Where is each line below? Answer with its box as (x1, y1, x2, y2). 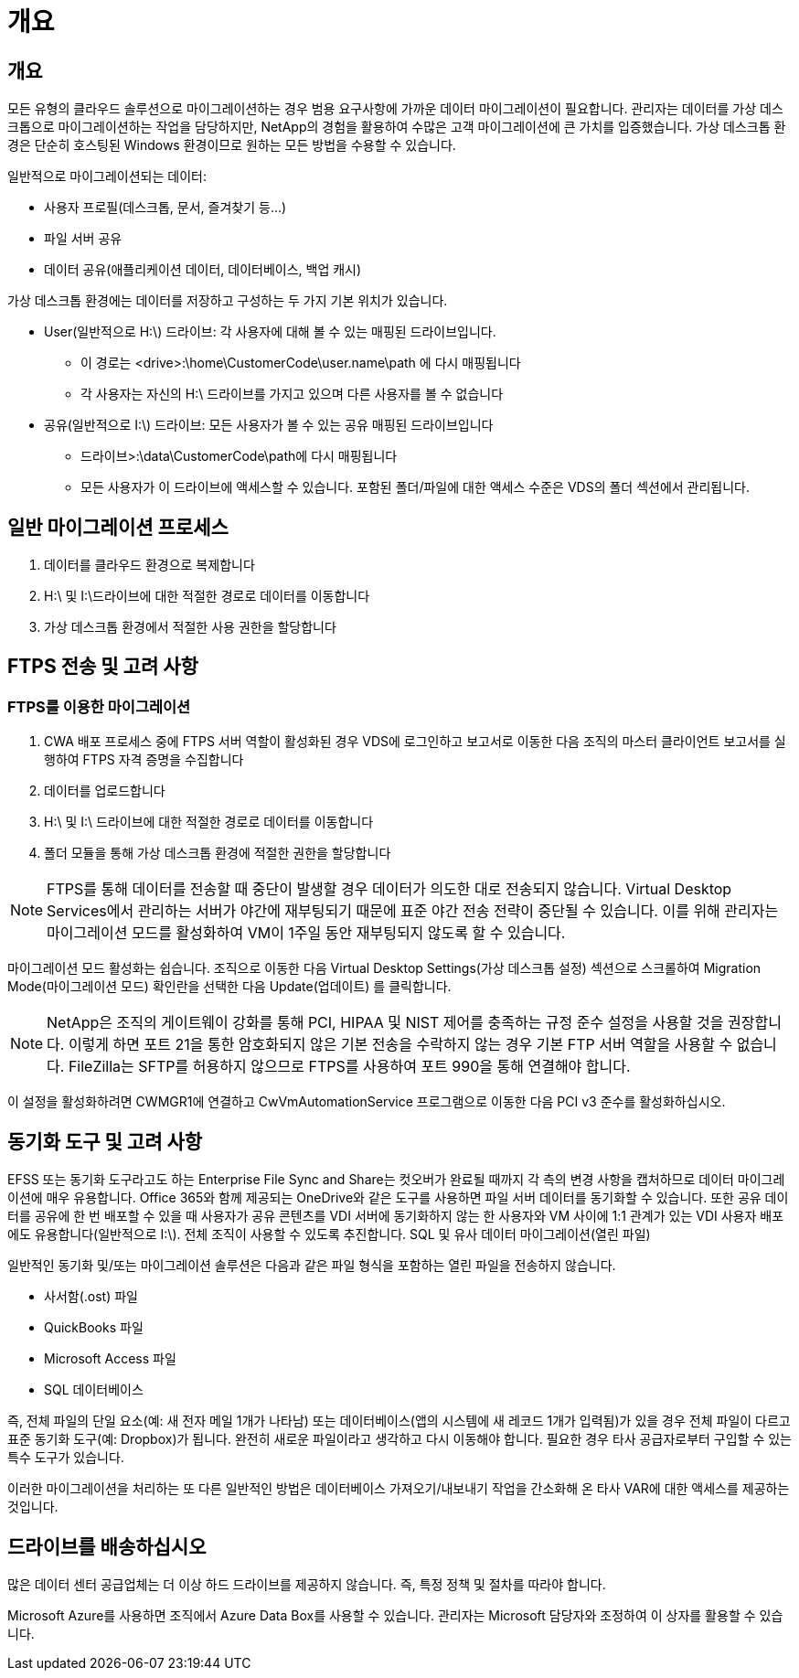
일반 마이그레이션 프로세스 (7, 515, 229, 539)
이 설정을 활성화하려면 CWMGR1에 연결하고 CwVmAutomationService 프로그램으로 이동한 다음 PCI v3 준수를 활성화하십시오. (7, 1094, 726, 1110)
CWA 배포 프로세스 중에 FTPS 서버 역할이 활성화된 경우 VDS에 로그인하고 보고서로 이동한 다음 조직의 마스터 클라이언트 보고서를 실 (44, 733, 786, 750)
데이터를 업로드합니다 (44, 783, 165, 799)
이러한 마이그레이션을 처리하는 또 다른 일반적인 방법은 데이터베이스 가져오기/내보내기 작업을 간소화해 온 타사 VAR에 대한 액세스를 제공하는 (7, 1480, 790, 1497)
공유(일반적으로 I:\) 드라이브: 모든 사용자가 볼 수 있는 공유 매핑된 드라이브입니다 (44, 417, 494, 433)
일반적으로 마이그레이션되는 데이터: (7, 168, 207, 185)
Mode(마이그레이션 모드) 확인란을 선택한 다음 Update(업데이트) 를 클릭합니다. (7, 978, 452, 995)
